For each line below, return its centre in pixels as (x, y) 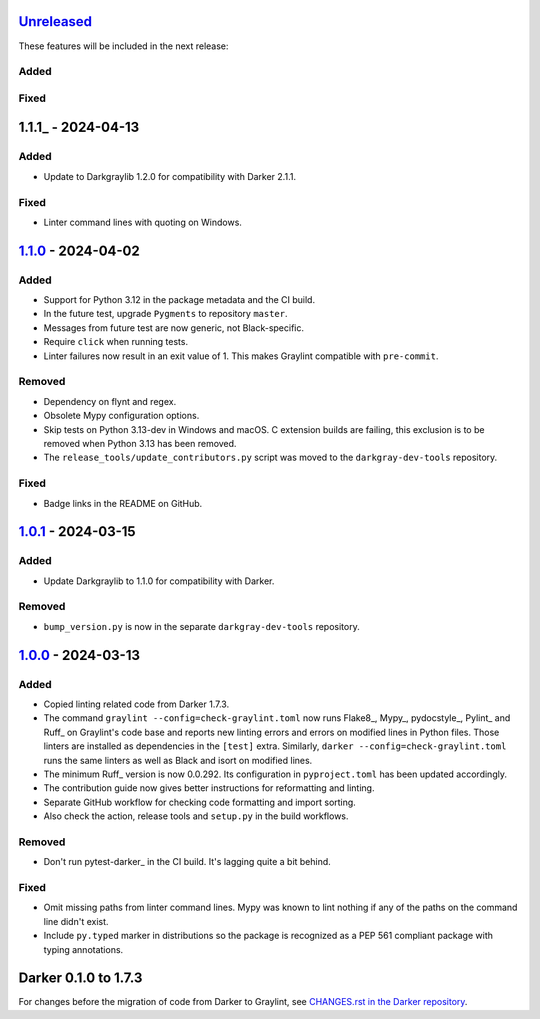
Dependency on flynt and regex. (110, 401)
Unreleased (55, 21)
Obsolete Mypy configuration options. (121, 416)
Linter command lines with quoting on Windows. (142, 222)
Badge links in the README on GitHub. (123, 503)
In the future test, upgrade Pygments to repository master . (166, 314)
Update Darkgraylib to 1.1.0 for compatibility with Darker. (159, 581)
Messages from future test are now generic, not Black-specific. (174, 327)
